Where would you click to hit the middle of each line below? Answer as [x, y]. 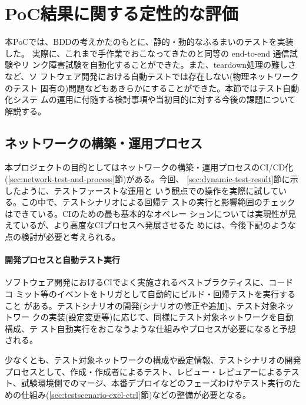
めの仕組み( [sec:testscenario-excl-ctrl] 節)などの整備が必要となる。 [128, 394]
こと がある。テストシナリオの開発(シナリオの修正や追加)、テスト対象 [141, 305]
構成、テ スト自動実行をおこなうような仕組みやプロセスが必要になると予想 [150, 328]
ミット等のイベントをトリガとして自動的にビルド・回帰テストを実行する [156, 294]
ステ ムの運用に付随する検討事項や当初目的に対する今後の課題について [158, 99]
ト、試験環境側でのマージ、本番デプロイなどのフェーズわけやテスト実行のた [153, 383]
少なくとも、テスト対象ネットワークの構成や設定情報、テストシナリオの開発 [153, 360]
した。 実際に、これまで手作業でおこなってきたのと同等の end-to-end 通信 [147, 53]
